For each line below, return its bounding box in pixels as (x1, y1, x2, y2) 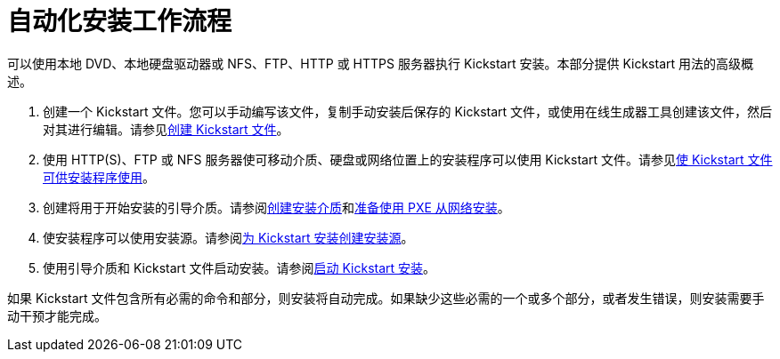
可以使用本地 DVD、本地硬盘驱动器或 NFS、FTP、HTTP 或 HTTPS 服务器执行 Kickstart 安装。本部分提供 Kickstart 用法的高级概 (7, 55, 754, 71)
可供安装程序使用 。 (43, 169, 155, 185)
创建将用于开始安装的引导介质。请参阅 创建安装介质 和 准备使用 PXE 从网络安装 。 (43, 199, 510, 215)
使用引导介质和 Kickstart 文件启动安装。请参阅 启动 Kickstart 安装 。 (43, 259, 436, 275)
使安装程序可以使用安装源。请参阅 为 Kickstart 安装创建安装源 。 (43, 229, 414, 245)
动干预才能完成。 (7, 307, 107, 323)
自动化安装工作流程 (7, 6, 232, 36)
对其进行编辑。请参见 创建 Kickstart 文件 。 (43, 121, 289, 137)
